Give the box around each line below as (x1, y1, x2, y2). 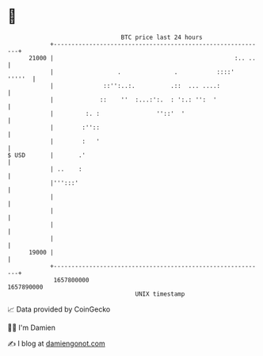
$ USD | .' (7, 151, 86, 159)
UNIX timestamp (135, 289, 185, 298)
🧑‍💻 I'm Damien (7, 323, 56, 332)
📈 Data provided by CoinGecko (7, 304, 111, 314)
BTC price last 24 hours (120, 33, 203, 41)
